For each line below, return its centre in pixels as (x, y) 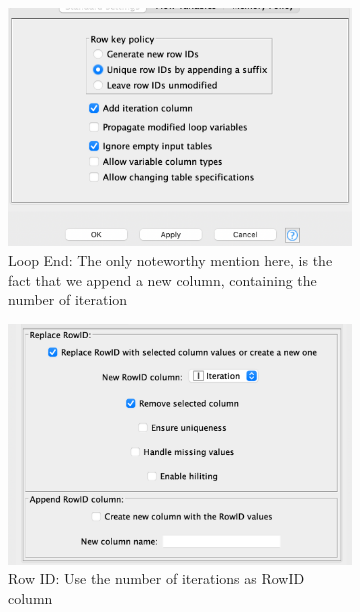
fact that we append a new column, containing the (162, 279)
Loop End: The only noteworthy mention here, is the (170, 259)
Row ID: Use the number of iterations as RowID (156, 578)
